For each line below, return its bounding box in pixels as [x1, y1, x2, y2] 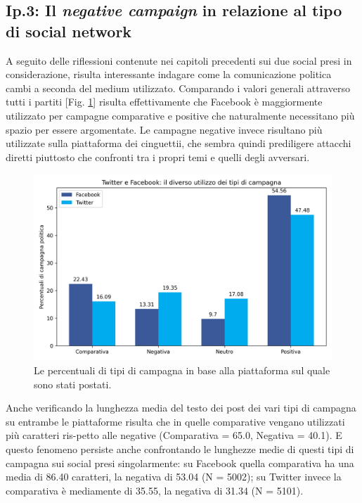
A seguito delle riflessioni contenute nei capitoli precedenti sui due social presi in [6, 53, 352, 68]
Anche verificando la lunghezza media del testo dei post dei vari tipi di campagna [6, 400, 356, 415]
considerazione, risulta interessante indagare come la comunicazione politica [6, 67, 332, 82]
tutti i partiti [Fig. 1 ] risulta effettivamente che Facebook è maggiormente [6, 94, 323, 109]
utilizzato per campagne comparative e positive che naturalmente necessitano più [6, 108, 355, 122]
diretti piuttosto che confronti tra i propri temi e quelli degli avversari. [6, 149, 310, 164]
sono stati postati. [34, 376, 112, 391]
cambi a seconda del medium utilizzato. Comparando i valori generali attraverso [6, 80, 350, 95]
